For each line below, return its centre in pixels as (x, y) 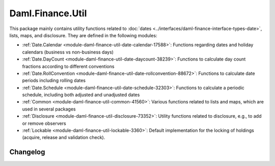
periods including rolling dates (54, 80)
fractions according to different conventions (68, 66)
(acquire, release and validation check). (64, 137)
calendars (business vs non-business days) (68, 52)
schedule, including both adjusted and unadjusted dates (81, 95)
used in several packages (49, 109)
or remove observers (44, 123)
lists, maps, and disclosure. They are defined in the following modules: (83, 35)
